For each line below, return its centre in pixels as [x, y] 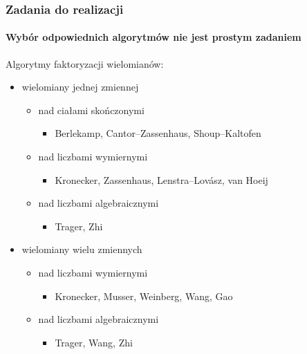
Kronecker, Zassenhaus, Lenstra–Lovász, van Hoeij [161, 179]
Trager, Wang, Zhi [94, 342]
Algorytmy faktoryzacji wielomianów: [85, 63]
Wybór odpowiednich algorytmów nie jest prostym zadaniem [153, 37]
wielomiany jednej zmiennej [80, 87]
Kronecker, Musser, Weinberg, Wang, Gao [144, 296]
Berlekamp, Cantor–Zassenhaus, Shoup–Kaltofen [158, 133]
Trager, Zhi [79, 226]
